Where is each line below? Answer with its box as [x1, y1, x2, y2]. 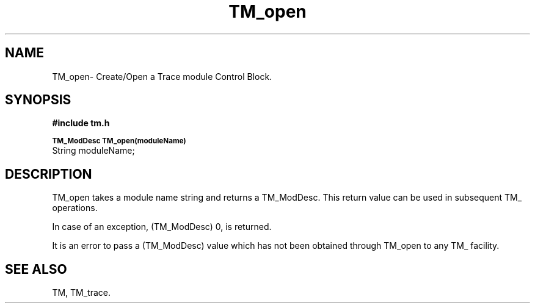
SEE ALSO [5, 261, 67, 277]
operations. [52, 202, 98, 213]
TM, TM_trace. [52, 287, 111, 298]
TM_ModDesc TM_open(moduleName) [52, 137, 186, 146]
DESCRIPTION [5, 166, 92, 182]
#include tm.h [52, 118, 110, 129]
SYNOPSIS [5, 92, 71, 108]
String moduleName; [52, 145, 135, 156]
